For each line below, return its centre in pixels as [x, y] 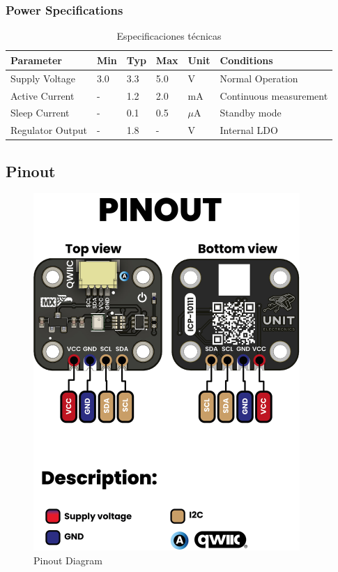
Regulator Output [49, 130]
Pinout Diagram [68, 560]
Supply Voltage [43, 78]
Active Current [43, 95]
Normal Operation [259, 78]
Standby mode [251, 113]
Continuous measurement [274, 95]
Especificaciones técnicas [169, 36]
